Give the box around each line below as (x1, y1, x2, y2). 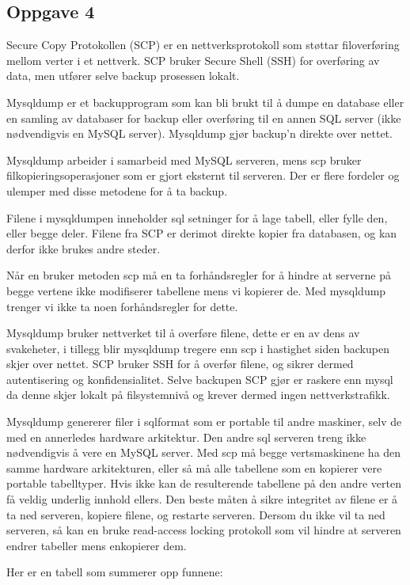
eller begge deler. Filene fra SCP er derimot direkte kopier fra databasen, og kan (6, 225, 397, 241)
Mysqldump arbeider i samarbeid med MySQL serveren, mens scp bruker (6, 151, 362, 168)
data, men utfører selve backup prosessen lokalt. (6, 67, 240, 84)
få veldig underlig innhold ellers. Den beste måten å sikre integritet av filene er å (6, 491, 398, 507)
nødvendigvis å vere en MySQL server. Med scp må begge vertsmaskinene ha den (6, 444, 401, 461)
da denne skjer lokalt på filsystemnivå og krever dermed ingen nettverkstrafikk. (6, 386, 390, 403)
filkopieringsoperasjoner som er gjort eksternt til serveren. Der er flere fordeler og (6, 167, 400, 184)
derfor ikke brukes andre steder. (6, 240, 161, 256)
